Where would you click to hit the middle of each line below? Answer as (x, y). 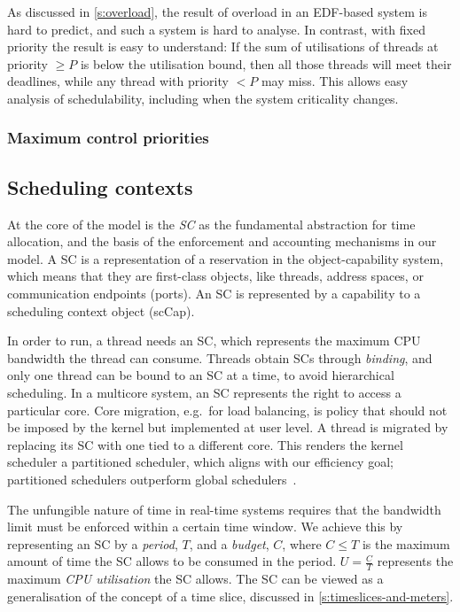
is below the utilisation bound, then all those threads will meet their (266, 63)
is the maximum (406, 543)
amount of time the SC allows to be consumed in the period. (172, 561)
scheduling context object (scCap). (101, 310)
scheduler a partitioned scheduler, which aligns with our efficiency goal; (200, 462)
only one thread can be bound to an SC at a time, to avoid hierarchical (201, 375)
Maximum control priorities (108, 138)
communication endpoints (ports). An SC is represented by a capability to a (214, 293)
